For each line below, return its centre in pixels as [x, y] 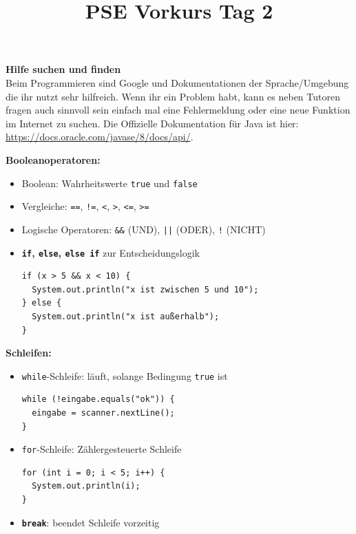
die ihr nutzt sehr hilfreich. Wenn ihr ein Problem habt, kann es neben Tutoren [173, 96]
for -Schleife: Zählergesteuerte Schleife [102, 449]
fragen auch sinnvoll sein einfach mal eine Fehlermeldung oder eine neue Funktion [178, 110]
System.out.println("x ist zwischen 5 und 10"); [145, 289]
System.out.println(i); [86, 486]
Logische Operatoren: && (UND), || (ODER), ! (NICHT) [144, 229]
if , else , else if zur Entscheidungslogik [111, 252]
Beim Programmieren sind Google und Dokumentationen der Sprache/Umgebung [177, 82]
